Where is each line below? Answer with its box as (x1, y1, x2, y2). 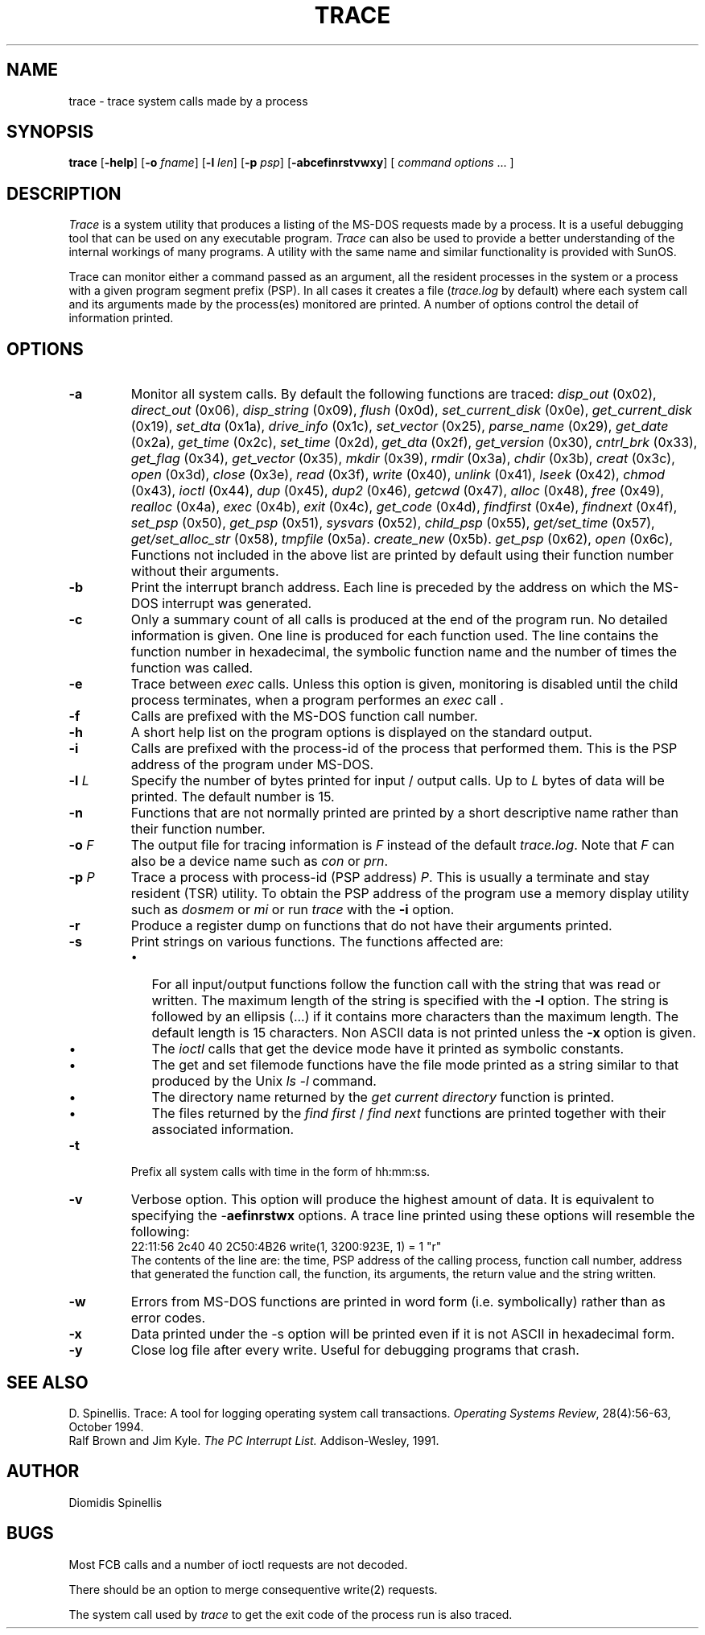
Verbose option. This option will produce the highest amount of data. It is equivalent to (130, 1191, 654, 1208)
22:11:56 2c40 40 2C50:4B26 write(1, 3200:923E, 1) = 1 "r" (130, 1240, 442, 1254)
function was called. (130, 660, 254, 677)
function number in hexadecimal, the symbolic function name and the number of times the (130, 644, 678, 660)
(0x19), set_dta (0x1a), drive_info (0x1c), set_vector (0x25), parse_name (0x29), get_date (130, 418, 669, 435)
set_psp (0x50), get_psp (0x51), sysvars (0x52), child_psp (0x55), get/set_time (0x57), (130, 515, 655, 532)
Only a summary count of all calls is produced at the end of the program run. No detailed (130, 611, 668, 628)
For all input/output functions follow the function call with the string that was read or (151, 976, 661, 993)
